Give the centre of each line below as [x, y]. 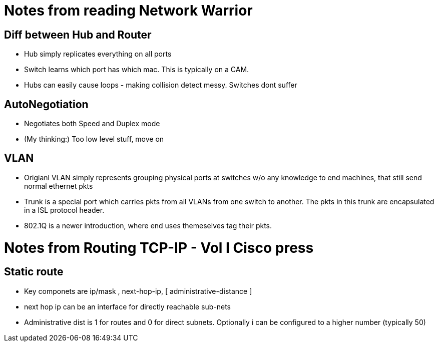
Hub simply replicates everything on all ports [98, 54]
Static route [34, 272]
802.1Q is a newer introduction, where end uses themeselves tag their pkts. [148, 225]
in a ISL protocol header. [64, 210]
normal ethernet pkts [59, 186]
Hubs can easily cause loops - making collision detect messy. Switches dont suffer [161, 85]
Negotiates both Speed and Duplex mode [92, 124]
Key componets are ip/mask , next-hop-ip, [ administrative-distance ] [138, 291]
